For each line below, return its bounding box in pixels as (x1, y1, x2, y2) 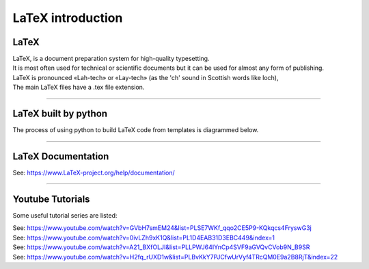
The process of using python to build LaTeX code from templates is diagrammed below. (12, 126, 259, 134)
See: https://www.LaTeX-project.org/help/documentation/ (12, 168, 176, 177)
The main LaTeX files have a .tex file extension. (12, 83, 145, 92)
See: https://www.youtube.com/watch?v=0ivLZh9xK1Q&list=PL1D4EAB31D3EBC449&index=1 (12, 233, 275, 242)
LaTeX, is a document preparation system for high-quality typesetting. (12, 55, 210, 63)
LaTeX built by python (12, 108, 108, 120)
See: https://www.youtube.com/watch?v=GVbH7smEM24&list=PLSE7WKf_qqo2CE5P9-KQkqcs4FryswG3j (12, 224, 312, 232)
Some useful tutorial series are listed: (12, 211, 118, 219)
